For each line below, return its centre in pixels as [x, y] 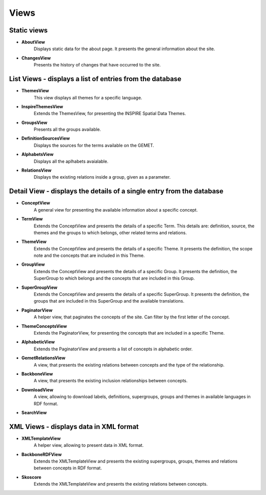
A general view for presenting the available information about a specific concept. [116, 210]
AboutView [33, 42]
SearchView [34, 412]
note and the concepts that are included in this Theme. [89, 255]
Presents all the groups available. [67, 129]
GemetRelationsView [44, 358]
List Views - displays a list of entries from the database [95, 79]
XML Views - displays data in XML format [74, 426]
